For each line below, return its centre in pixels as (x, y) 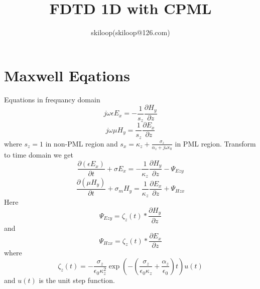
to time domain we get (39, 155)
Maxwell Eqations (67, 75)
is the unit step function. (77, 280)
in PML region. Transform (215, 143)
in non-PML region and (82, 143)
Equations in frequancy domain (52, 99)
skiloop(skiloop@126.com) (131, 32)
